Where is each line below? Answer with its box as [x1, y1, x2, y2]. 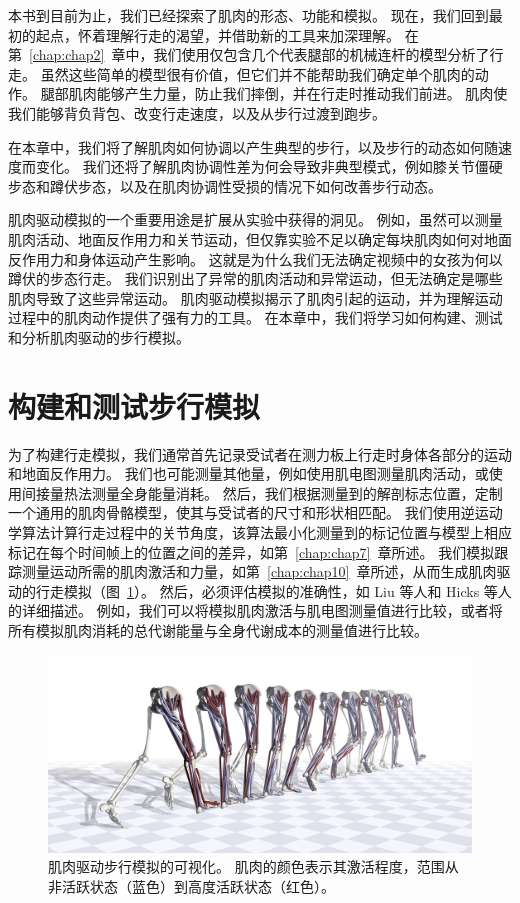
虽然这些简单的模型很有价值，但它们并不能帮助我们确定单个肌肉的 [40, 63, 475, 84]
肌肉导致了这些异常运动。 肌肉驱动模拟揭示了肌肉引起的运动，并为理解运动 [8, 287, 503, 308]
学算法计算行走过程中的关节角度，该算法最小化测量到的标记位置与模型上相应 [8, 522, 512, 542]
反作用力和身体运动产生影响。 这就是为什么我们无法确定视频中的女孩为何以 [8, 248, 503, 269]
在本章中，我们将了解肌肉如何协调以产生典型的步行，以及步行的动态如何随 [8, 136, 498, 157]
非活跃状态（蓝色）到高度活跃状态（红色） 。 [48, 876, 335, 897]
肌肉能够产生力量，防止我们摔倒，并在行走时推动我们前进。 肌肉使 [68, 83, 508, 104]
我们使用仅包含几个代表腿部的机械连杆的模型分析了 [153, 44, 490, 65]
